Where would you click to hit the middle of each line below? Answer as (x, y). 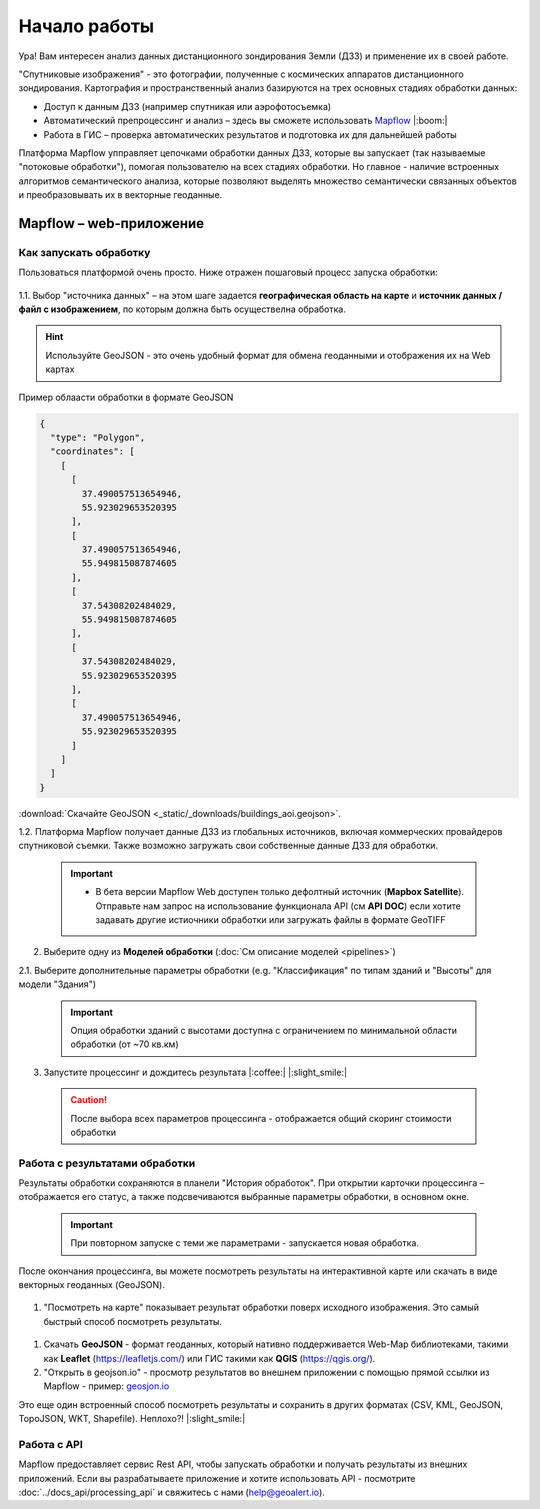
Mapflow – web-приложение (111, 223)
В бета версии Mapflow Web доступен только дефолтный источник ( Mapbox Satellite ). (280, 892)
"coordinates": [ (92, 451)
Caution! (89, 1100)
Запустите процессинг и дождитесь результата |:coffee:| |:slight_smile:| (195, 1072)
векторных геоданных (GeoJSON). (91, 1285)
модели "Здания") (57, 984)
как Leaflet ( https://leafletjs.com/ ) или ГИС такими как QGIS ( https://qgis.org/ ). (209, 1358)
